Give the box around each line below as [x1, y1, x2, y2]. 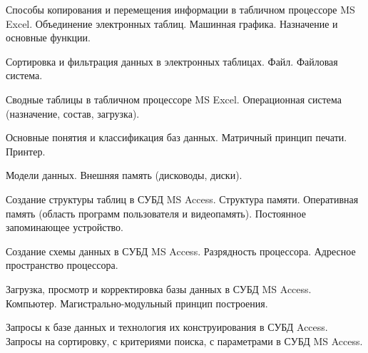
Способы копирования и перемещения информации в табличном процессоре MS [6, 2, 355, 16]
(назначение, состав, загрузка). [6, 106, 140, 121]
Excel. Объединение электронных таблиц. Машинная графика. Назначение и [6, 16, 338, 31]
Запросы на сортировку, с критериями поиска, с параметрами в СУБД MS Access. [6, 333, 363, 348]
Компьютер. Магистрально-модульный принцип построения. [6, 295, 268, 310]
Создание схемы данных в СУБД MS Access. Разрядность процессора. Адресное [6, 243, 356, 258]
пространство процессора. [6, 257, 118, 272]
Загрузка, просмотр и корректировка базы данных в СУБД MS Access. [6, 281, 312, 296]
